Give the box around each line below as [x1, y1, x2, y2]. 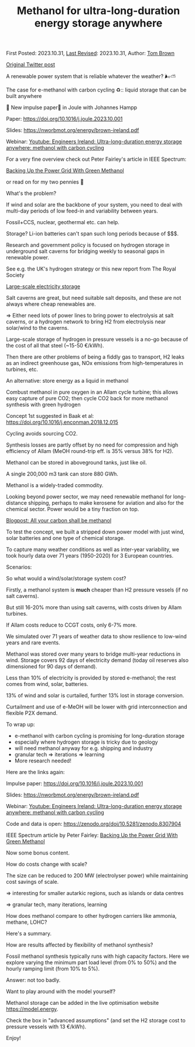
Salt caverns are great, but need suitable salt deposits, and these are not [6, 295, 182, 302]
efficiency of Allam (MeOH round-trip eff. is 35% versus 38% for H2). [6, 448, 174, 455]
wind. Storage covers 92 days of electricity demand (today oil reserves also [6, 657, 189, 664]
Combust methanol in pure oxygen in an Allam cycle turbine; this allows [6, 389, 179, 396]
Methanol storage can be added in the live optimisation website [6, 999, 159, 1007]
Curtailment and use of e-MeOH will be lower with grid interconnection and [6, 703, 187, 711]
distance [6, 499, 28, 506]
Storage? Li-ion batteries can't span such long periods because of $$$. [6, 230, 179, 237]
